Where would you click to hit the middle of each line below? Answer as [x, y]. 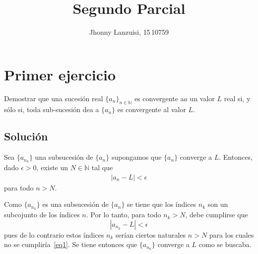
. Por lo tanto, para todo [124, 215]
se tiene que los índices [162, 204]
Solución [26, 136]
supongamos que [136, 157]
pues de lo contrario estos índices [54, 234]
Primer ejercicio [60, 74]
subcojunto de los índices [42, 215]
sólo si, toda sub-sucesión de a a [52, 109]
